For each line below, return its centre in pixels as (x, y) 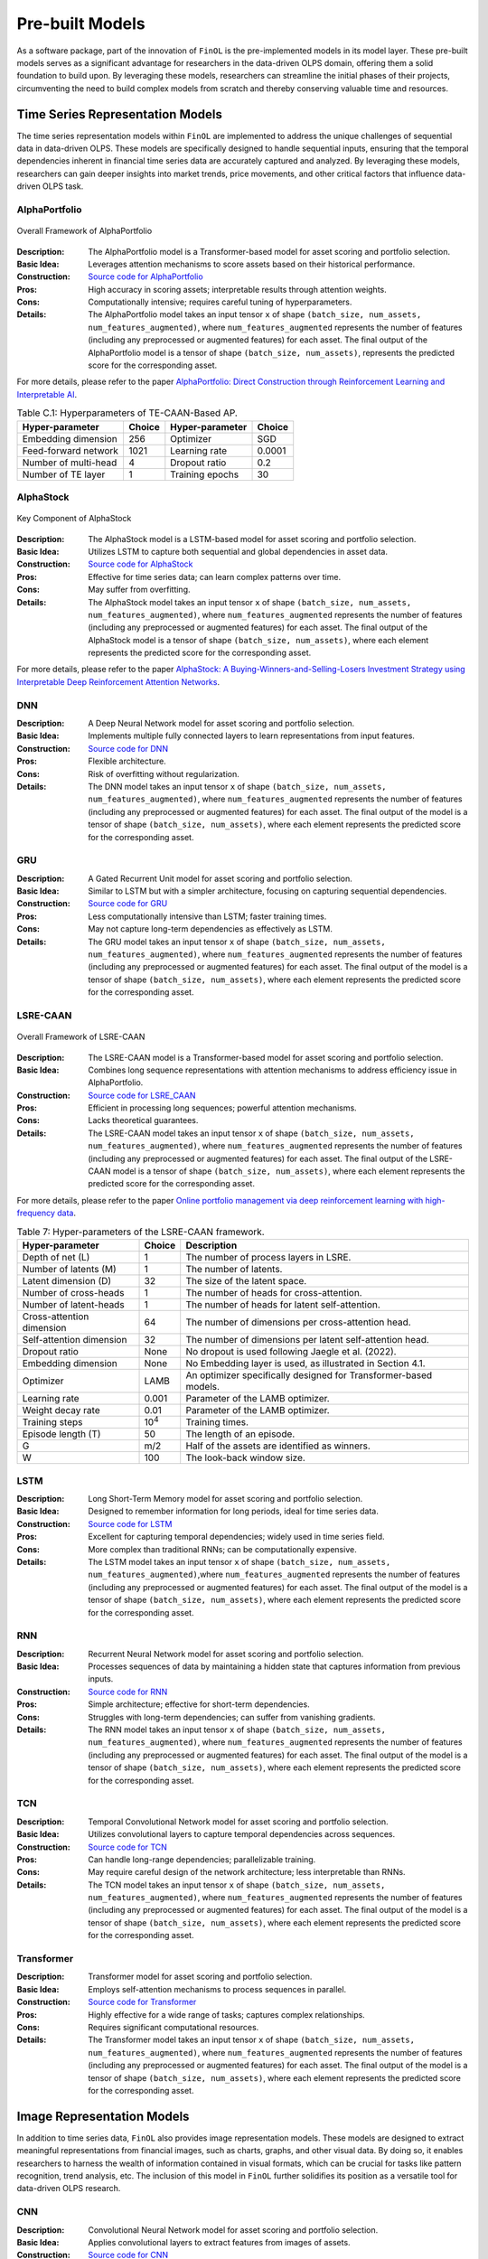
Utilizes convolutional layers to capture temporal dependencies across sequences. (242, 1834)
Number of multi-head (70, 463)
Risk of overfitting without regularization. (164, 773)
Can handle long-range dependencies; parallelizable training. (202, 1859)
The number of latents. (234, 1269)
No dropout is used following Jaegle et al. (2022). (291, 1351)
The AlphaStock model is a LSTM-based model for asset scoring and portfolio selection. (252, 539)
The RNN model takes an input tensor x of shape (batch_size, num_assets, (237, 1729)
